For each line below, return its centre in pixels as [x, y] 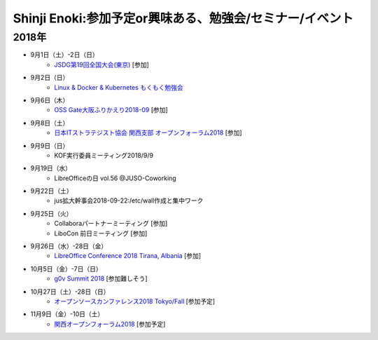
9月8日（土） [50, 123]
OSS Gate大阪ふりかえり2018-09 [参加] [111, 110]
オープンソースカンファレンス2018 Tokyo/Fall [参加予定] [135, 301]
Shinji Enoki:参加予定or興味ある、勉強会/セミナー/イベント [183, 18]
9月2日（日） [50, 78]
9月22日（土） [51, 191]
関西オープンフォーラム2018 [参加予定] [110, 324]
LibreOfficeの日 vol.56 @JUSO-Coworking [115, 178]
